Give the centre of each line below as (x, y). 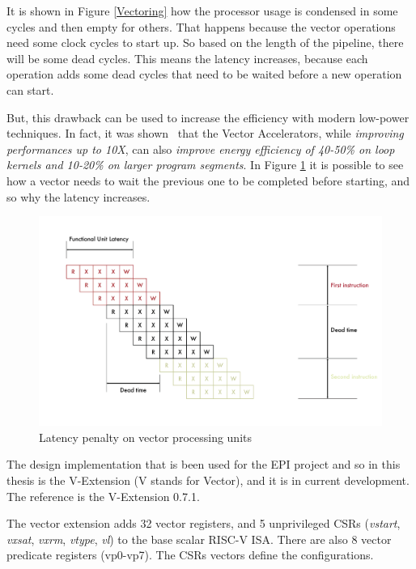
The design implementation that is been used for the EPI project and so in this (204, 464)
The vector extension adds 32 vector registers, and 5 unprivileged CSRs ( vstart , (204, 523)
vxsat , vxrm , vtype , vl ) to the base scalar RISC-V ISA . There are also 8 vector (199, 539)
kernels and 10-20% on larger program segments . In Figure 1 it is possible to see (205, 165)
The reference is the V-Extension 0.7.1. (103, 496)
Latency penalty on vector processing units (146, 437)
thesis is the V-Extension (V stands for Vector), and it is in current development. (208, 480)
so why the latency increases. (79, 196)
